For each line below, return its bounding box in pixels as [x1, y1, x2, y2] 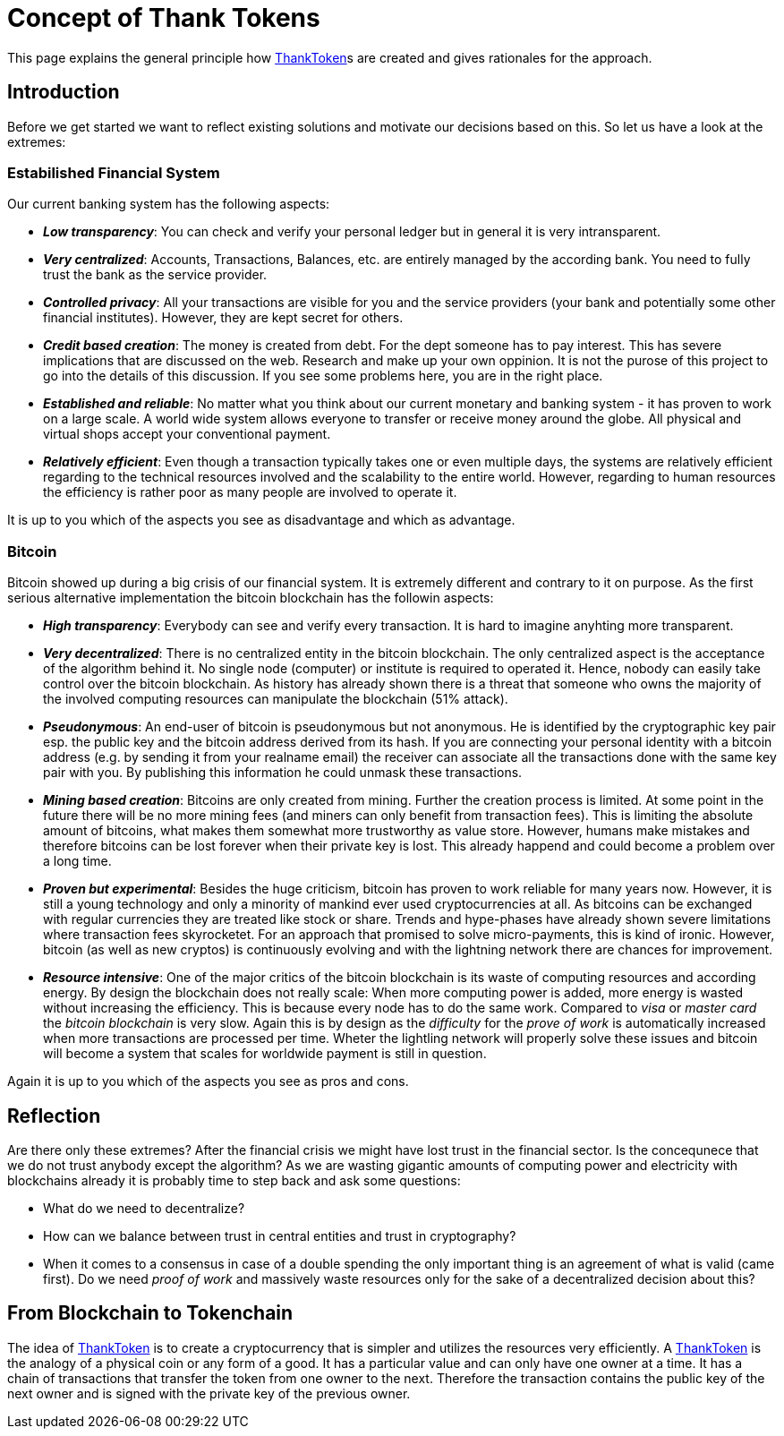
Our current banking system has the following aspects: [7, 196, 330, 212]
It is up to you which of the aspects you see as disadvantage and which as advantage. [7, 512, 516, 528]
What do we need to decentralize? [43, 1200, 245, 1216]
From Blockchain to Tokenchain [7, 1302, 294, 1325]
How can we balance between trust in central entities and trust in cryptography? [43, 1227, 516, 1244]
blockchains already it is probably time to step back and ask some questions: [7, 1172, 461, 1188]
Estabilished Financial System [7, 163, 220, 182]
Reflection [7, 1104, 101, 1127]
